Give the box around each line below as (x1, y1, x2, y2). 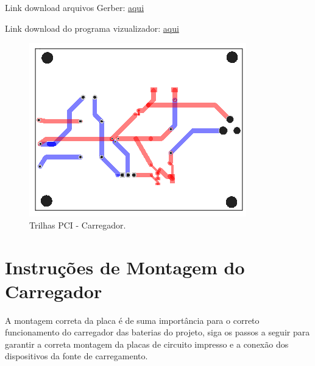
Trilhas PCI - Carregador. (29, 218, 126, 231)
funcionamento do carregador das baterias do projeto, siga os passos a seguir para (5, 326, 310, 339)
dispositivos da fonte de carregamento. (5, 350, 148, 362)
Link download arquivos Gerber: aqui (5, 1, 144, 13)
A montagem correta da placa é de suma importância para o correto (5, 313, 260, 326)
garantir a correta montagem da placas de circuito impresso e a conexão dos (5, 337, 289, 350)
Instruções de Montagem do (5, 254, 245, 279)
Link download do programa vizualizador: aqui (5, 21, 179, 34)
